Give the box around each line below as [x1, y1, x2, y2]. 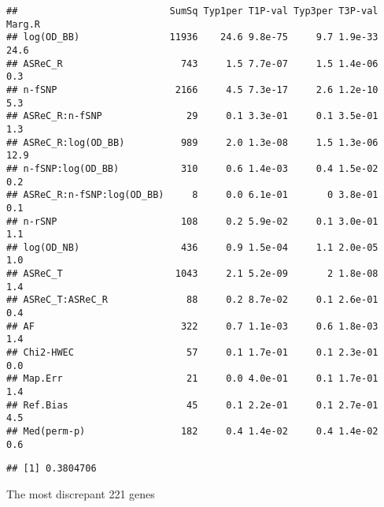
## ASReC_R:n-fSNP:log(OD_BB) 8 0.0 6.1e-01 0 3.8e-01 [6, 189, 378, 201]
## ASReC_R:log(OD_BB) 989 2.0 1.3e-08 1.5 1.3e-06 [6, 136, 378, 148]
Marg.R [6, 18, 40, 30]
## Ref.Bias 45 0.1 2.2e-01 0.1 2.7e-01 [6, 399, 378, 411]
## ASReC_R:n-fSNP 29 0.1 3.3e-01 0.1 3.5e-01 [6, 110, 378, 122]
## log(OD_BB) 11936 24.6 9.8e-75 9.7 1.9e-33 [6, 32, 378, 43]
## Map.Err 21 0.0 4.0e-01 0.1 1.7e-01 [6, 373, 378, 385]
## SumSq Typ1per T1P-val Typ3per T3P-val [6, 6, 378, 17]
